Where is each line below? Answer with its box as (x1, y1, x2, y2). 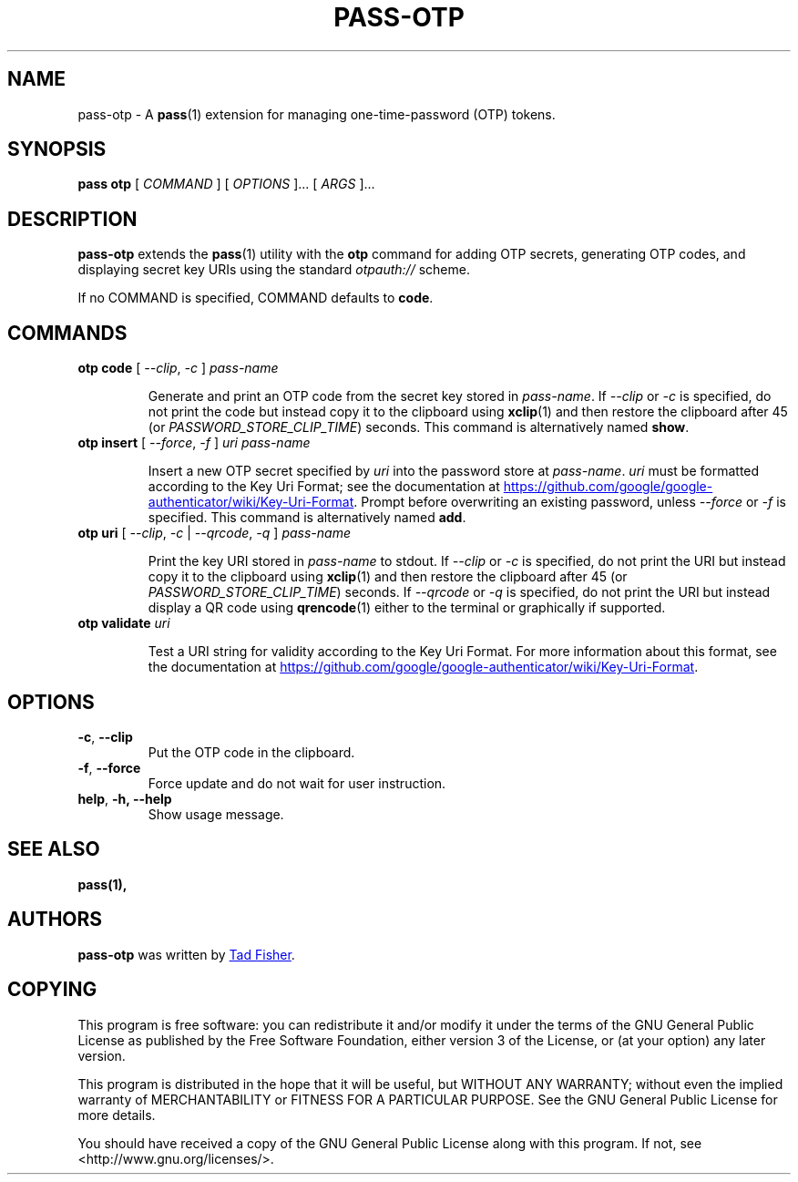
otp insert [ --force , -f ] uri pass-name (77, 435, 311, 451)
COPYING (7, 978, 97, 1002)
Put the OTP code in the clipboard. (148, 744, 355, 760)
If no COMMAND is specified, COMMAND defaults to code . (77, 290, 434, 306)
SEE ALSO (7, 838, 100, 861)
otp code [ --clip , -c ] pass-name (77, 360, 279, 376)
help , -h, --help (77, 790, 172, 807)
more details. (77, 1106, 156, 1123)
